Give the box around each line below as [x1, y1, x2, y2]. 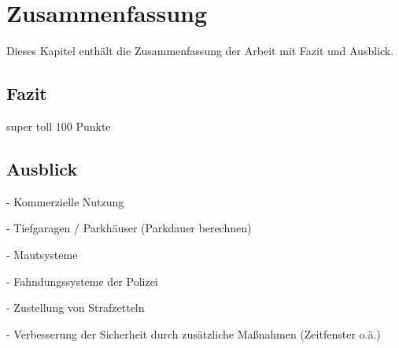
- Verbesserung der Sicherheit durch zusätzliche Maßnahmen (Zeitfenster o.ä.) [6, 325, 381, 342]
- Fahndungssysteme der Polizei [6, 272, 158, 289]
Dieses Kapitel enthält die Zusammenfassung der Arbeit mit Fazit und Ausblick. [6, 43, 394, 59]
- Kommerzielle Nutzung [6, 193, 124, 209]
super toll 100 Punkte [6, 117, 111, 134]
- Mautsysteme [6, 246, 78, 262]
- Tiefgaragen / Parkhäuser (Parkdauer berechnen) [6, 220, 252, 236]
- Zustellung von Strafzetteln [6, 299, 145, 316]
